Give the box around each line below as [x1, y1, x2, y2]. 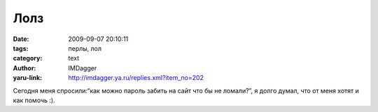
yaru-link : [13, 74, 42, 82]
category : [13, 54, 43, 63]
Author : [13, 63, 36, 72]
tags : [13, 44, 29, 52]
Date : [13, 35, 29, 43]
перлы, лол [68, 44, 101, 52]
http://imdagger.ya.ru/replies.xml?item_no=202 [68, 74, 204, 82]
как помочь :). [13, 96, 55, 104]
